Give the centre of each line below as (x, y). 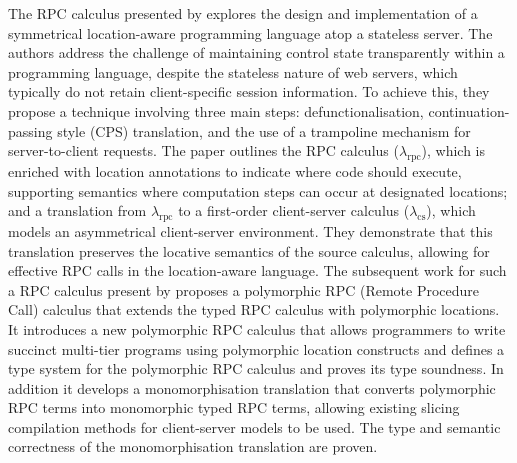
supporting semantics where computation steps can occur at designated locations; (258, 190)
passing (30, 130)
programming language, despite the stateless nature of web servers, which (233, 71)
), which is (453, 150)
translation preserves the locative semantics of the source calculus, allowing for (249, 250)
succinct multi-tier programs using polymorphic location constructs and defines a (256, 348)
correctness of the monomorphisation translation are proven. (193, 446)
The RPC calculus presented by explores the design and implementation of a (243, 13)
